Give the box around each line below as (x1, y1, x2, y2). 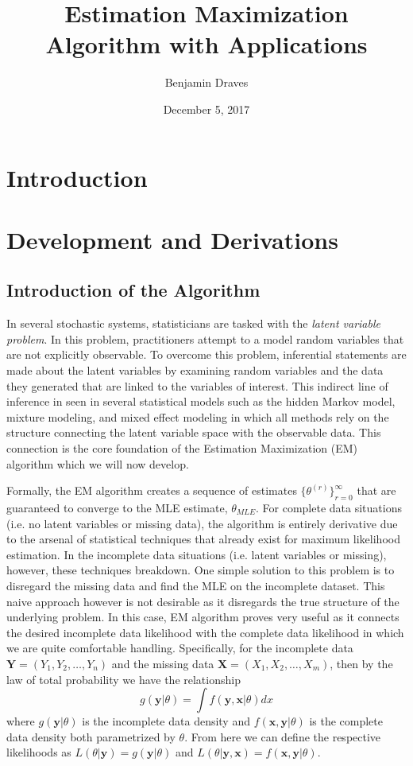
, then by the (330, 655, 393, 671)
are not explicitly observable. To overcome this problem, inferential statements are (6, 346, 407, 363)
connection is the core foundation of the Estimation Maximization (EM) (6, 440, 358, 457)
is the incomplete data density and (82, 713, 250, 729)
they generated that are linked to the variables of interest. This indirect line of (6, 377, 388, 394)
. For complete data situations (256, 500, 402, 515)
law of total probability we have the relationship (6, 671, 241, 687)
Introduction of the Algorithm (6, 278, 261, 302)
